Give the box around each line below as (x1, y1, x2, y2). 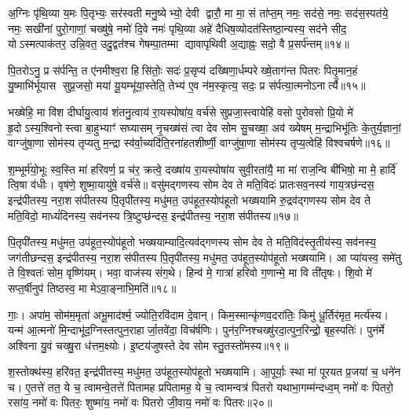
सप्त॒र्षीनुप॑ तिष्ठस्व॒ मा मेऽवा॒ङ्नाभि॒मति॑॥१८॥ (8, 279, 177, 296)
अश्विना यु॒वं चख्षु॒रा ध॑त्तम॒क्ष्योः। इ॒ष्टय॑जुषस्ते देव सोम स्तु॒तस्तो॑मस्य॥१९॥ (8, 337, 289, 353)
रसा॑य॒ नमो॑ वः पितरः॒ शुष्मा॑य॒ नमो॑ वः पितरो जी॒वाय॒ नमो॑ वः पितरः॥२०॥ (8, 394, 272, 410)
